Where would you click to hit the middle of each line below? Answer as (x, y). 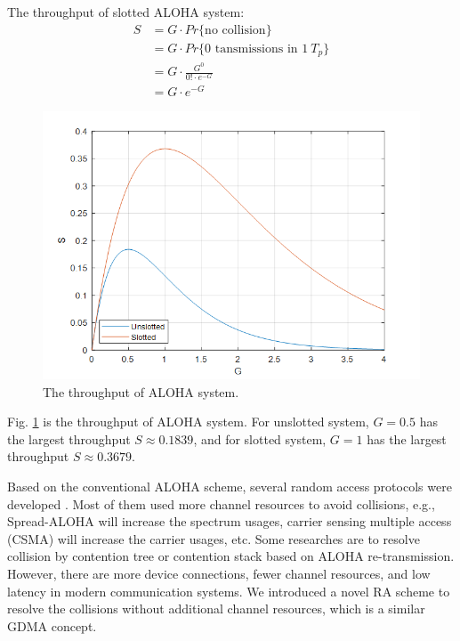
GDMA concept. (52, 625)
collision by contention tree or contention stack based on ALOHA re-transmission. (231, 556)
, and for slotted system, (260, 438)
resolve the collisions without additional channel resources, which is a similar (216, 609)
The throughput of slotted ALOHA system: (126, 12)
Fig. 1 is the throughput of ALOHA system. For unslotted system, (188, 422)
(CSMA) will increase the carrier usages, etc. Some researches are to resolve (214, 538)
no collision (235, 30)
